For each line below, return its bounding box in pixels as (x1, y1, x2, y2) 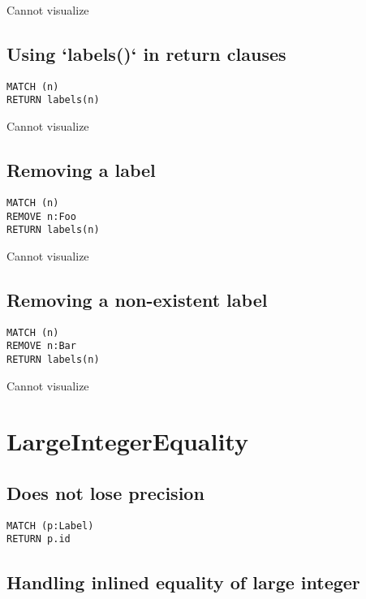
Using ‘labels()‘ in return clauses (6, 41, 286, 66)
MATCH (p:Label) (6, 519, 94, 532)
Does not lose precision (6, 480, 205, 505)
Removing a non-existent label (6, 287, 268, 312)
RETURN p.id (6, 533, 71, 545)
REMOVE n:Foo (6, 210, 76, 222)
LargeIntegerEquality (6, 424, 248, 458)
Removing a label (6, 157, 156, 183)
